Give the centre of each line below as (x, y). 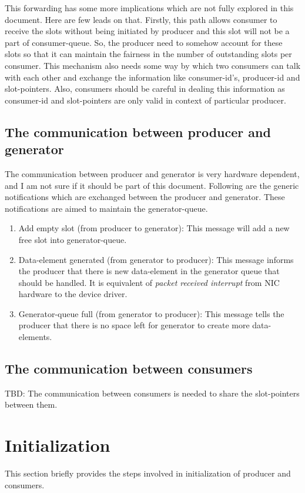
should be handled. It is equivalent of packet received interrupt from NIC (149, 282)
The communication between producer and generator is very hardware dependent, (152, 173)
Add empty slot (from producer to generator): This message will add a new (154, 228)
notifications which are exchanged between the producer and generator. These (145, 197)
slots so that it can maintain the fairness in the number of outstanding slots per (148, 54)
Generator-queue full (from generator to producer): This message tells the (151, 313)
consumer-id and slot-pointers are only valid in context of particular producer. (145, 100)
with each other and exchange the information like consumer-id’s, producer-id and (152, 77)
